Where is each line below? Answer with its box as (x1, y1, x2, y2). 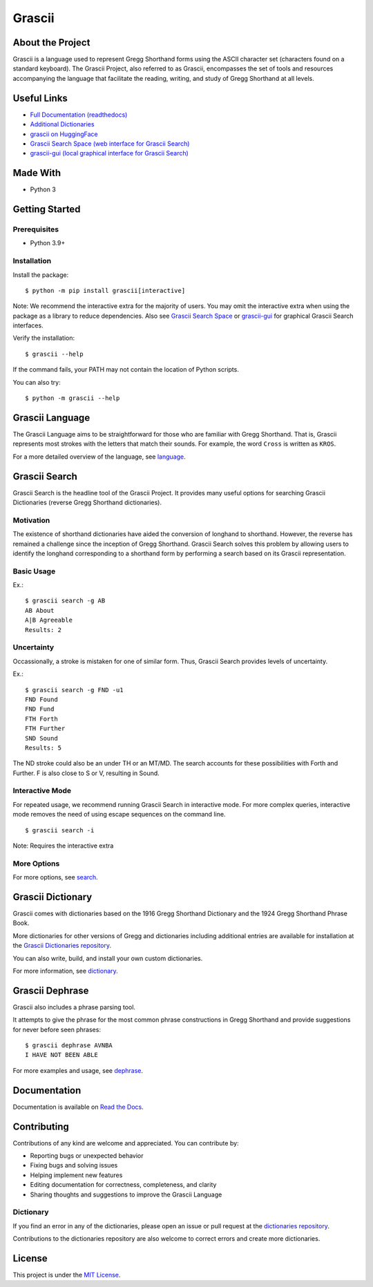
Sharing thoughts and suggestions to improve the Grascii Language (30, 1190, 222, 1199)
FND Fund (25, 705, 55, 713)
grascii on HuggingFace (30, 130, 98, 138)
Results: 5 (25, 743, 62, 752)
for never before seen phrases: (12, 1025, 102, 1033)
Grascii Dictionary (12, 891, 93, 903)
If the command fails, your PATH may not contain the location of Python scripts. (12, 365, 240, 374)
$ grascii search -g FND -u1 (25, 686, 124, 694)
